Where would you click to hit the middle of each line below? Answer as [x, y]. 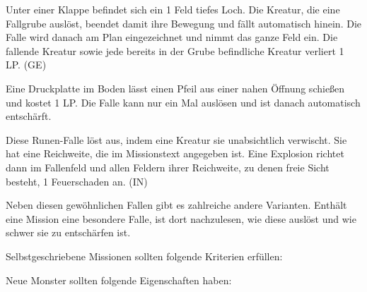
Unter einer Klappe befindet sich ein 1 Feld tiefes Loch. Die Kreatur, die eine [173, 9]
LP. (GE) [26, 65]
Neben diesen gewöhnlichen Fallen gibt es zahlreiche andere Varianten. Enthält [176, 205]
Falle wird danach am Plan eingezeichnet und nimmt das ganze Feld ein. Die [172, 37]
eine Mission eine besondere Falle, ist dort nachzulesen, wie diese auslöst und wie [181, 218]
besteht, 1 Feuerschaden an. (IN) [77, 181]
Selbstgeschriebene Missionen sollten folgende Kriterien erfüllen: [144, 256]
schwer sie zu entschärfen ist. [68, 232]
